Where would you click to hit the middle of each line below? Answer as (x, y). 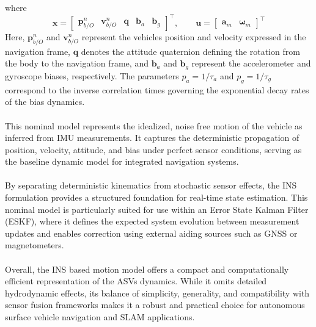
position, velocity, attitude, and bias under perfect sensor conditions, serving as (153, 149)
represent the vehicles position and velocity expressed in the (194, 37)
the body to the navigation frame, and (77, 63)
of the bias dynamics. (45, 102)
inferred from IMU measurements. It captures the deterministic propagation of (152, 138)
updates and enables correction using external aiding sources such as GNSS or (151, 233)
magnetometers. (35, 245)
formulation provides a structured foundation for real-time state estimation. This (156, 197)
